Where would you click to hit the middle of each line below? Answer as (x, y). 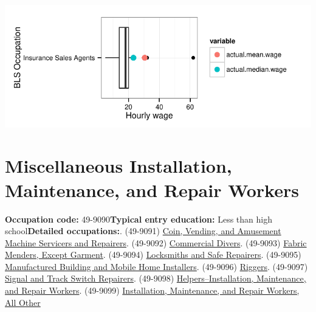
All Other (23, 302)
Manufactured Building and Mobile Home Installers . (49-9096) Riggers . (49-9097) (156, 266)
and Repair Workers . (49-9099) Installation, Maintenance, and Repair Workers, (152, 290)
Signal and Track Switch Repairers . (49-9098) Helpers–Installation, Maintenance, (156, 278)
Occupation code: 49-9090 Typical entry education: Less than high (139, 219)
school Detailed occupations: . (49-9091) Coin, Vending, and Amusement (143, 231)
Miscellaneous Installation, (118, 166)
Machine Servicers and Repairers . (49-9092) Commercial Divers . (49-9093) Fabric (156, 242)
